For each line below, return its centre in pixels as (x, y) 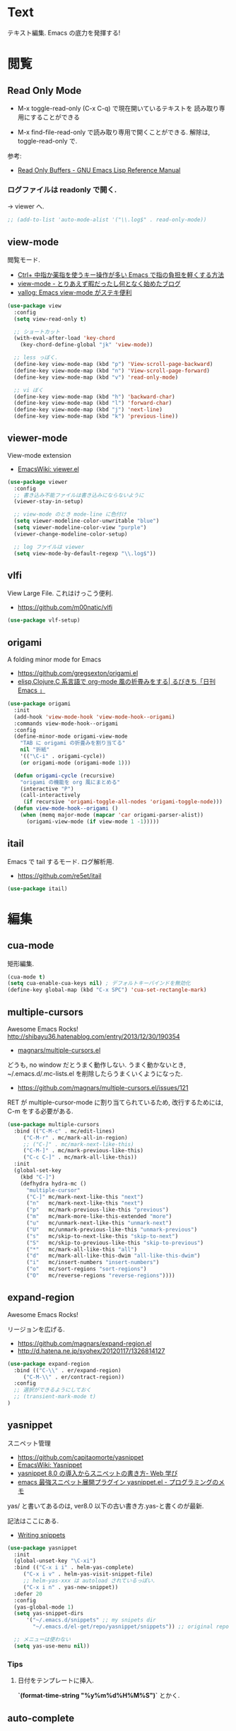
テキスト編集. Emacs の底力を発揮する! (64, 33)
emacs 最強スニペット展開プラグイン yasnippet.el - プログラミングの (118, 1482)
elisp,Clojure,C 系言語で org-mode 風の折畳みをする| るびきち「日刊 (116, 682)
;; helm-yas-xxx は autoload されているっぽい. (89, 1581)
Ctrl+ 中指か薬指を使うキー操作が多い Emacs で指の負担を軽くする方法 (121, 274)
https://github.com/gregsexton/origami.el (78, 673)
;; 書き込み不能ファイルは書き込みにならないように (79, 495)
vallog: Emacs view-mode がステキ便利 (75, 292)
